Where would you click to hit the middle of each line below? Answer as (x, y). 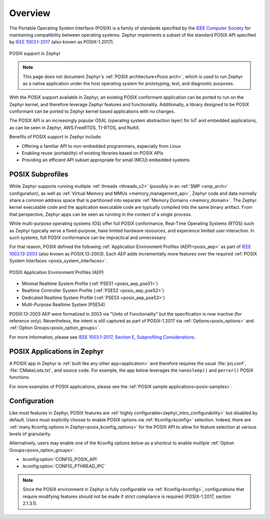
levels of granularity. (30, 434)
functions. (19, 377)
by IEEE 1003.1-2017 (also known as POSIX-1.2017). (62, 42)
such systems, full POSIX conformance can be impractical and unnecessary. (88, 237)
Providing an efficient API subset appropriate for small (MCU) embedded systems (106, 160)
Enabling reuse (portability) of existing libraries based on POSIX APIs (92, 153)
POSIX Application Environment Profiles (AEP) (56, 272)
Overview (30, 13)
